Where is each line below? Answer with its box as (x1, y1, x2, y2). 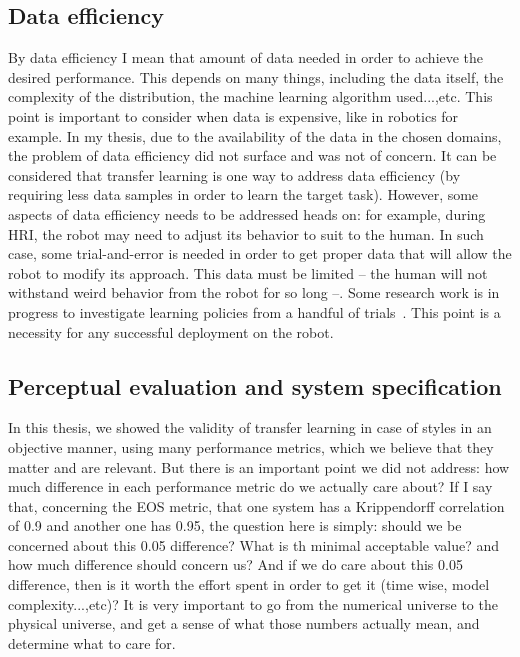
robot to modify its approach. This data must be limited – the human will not (8, 262, 488, 283)
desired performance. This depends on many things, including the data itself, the (8, 66, 504, 87)
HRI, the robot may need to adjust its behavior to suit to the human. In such (8, 223, 484, 244)
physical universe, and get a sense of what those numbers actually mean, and (8, 613, 480, 634)
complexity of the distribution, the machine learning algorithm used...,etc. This (8, 86, 493, 107)
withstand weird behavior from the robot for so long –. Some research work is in (8, 282, 500, 303)
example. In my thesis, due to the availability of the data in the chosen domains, (8, 125, 502, 146)
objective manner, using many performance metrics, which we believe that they (8, 436, 494, 457)
